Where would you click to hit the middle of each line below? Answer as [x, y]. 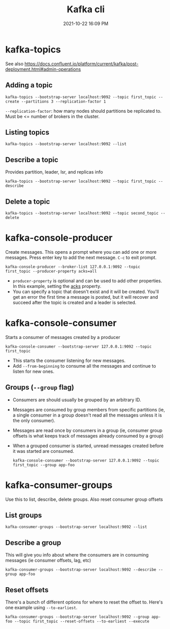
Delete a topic [28, 201]
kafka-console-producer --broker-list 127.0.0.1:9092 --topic [73, 267]
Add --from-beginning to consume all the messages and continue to [84, 366]
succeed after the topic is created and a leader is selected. [75, 302]
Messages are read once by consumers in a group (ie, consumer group [87, 430]
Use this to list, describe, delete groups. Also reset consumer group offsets [84, 499]
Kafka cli [86, 9]
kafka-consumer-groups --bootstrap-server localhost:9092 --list [76, 527]
